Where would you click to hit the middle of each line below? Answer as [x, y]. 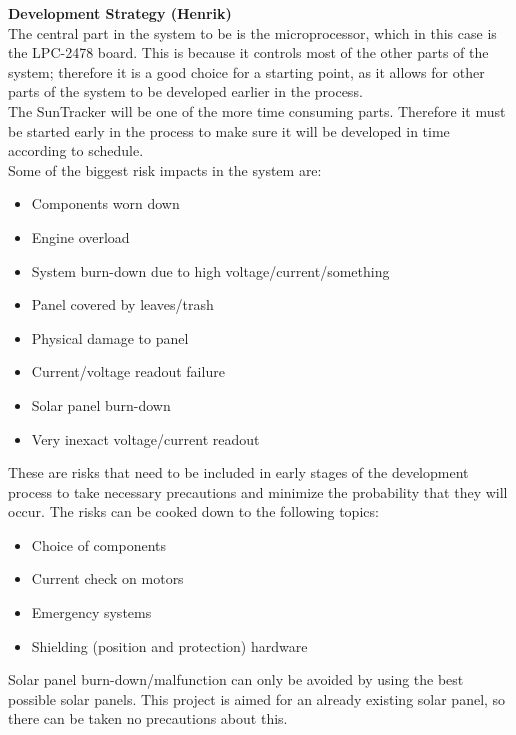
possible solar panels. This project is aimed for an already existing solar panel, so [257, 698]
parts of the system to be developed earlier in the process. [185, 91]
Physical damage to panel [110, 337]
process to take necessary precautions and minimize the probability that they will [258, 491]
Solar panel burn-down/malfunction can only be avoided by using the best [236, 679]
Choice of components [99, 544]
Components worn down [105, 203]
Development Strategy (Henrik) [120, 13]
